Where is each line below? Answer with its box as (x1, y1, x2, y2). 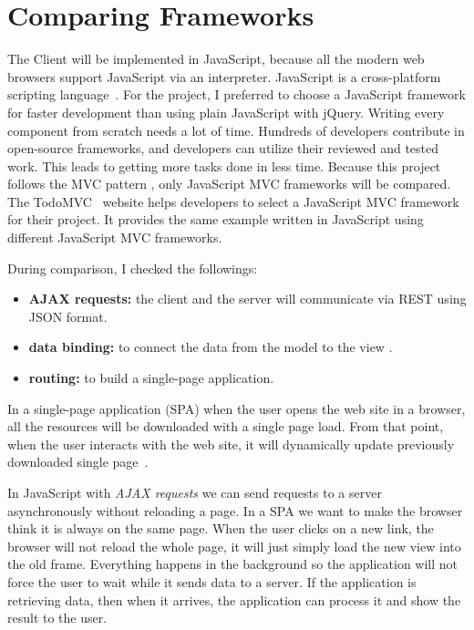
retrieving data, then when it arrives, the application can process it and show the (7, 590, 461, 609)
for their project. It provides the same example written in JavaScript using (7, 210, 424, 229)
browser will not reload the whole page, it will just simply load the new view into (7, 536, 461, 555)
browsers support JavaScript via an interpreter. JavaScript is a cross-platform (7, 67, 441, 86)
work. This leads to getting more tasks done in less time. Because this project (7, 156, 441, 175)
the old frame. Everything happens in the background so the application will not (7, 554, 459, 573)
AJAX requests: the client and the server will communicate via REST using (28, 289, 467, 308)
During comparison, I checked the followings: (7, 258, 258, 277)
